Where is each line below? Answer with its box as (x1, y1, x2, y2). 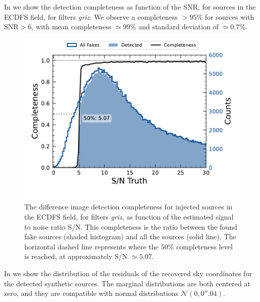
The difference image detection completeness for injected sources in (24, 201, 233, 212)
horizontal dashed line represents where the (24, 241, 159, 251)
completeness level (176, 241, 233, 251)
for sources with (205, 11, 254, 22)
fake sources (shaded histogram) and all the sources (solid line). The (24, 231, 236, 242)
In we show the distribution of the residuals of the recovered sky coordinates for (4, 268, 252, 278)
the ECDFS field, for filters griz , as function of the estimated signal (24, 211, 234, 222)
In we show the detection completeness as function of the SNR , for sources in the (4, 2, 256, 12)
